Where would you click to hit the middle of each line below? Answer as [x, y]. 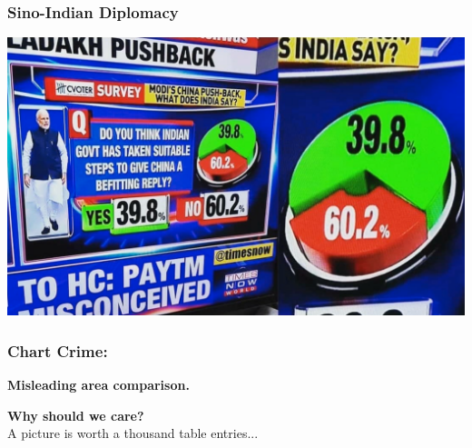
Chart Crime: [58, 350]
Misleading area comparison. [98, 385]
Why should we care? [76, 415]
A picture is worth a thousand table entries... [133, 433]
